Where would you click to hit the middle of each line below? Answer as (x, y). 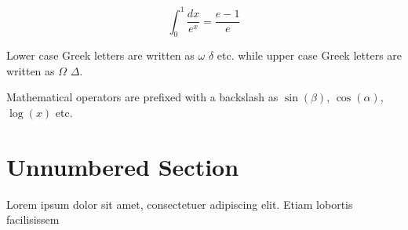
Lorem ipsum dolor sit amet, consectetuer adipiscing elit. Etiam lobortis (180, 204)
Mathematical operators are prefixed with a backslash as (142, 97)
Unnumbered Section (123, 166)
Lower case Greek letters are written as (100, 55)
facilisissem (33, 219)
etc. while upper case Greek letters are (310, 55)
